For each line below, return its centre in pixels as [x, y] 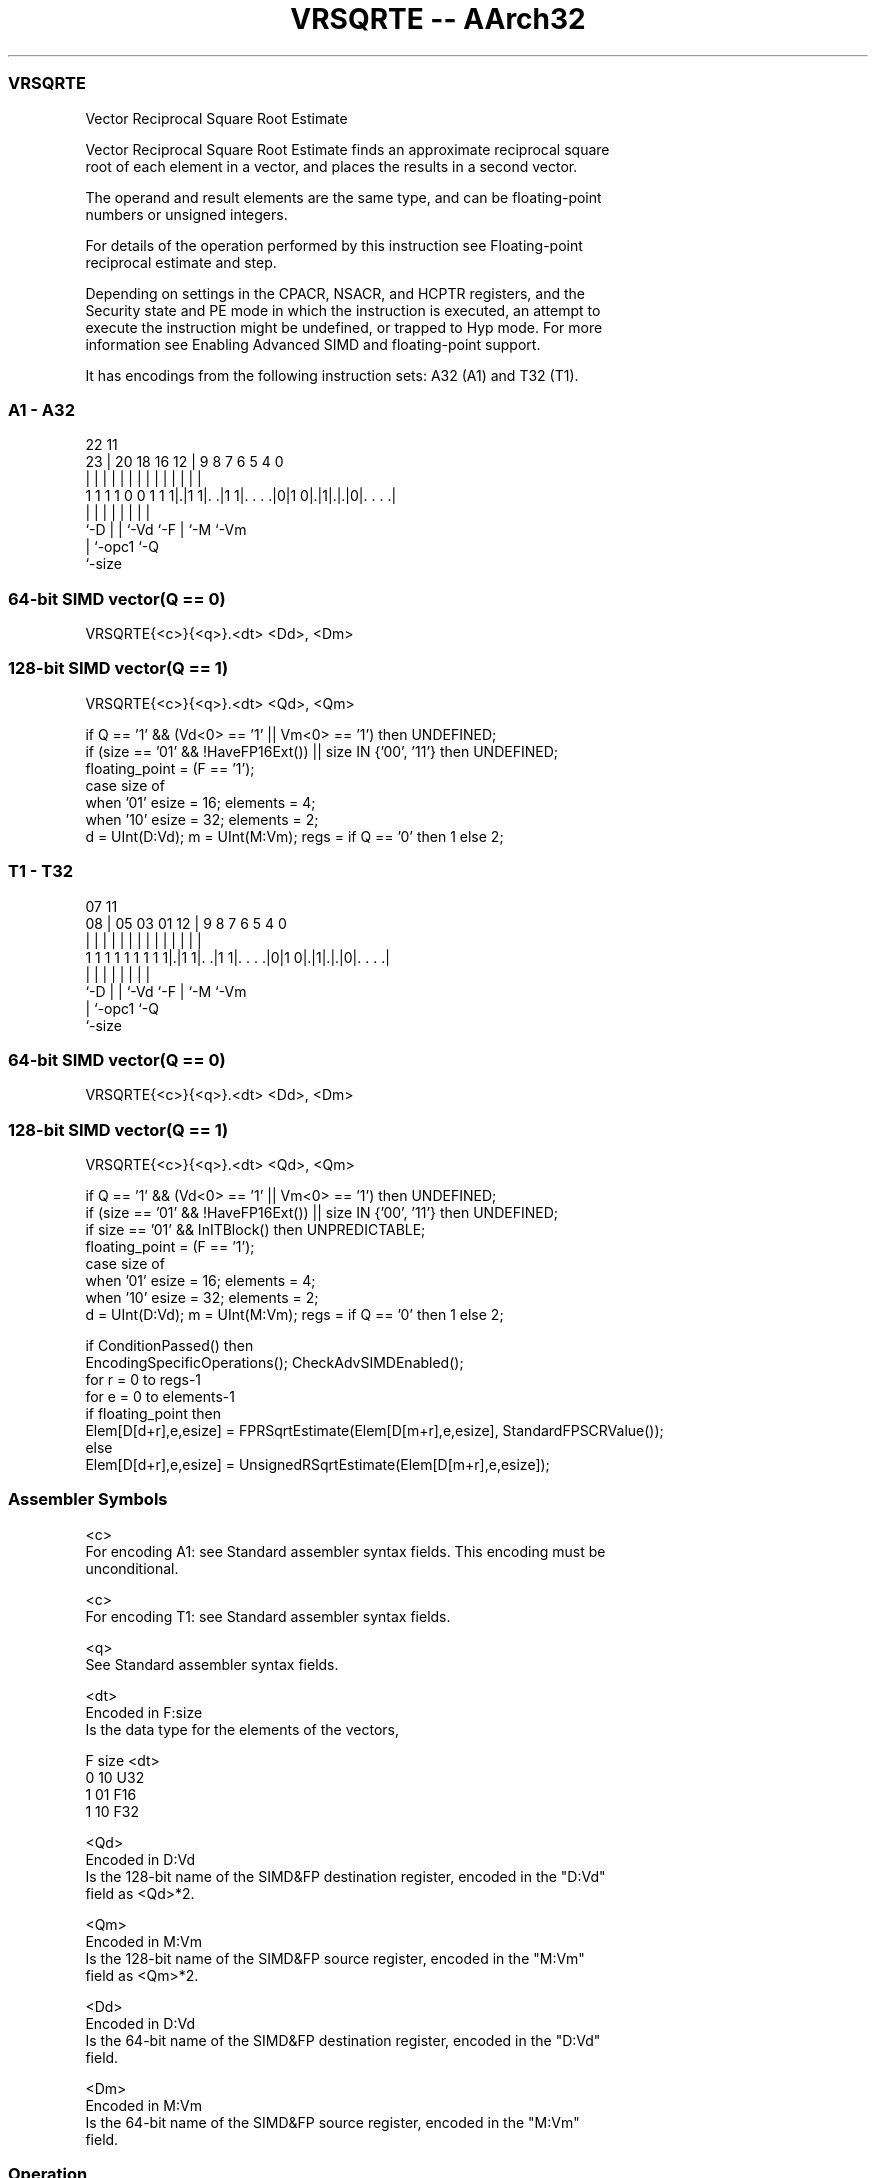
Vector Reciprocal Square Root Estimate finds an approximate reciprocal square [347, 149]
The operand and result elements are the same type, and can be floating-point [343, 197]
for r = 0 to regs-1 [143, 1379]
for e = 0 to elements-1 [160, 1396]
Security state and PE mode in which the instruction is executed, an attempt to [343, 310]
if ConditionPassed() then [169, 1345]
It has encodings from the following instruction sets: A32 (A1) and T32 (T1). [332, 375]
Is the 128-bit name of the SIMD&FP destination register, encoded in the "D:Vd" [345, 1876]
